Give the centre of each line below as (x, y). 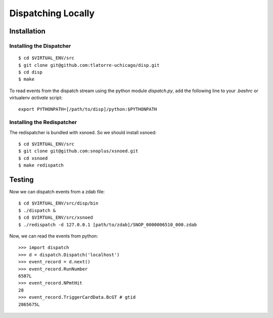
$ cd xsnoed (33, 158)
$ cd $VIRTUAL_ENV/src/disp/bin (58, 203)
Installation (27, 31)
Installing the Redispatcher (43, 123)
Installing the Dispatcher (40, 46)
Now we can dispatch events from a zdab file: (57, 192)
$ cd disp (30, 72)
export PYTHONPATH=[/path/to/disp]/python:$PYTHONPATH (88, 109)
